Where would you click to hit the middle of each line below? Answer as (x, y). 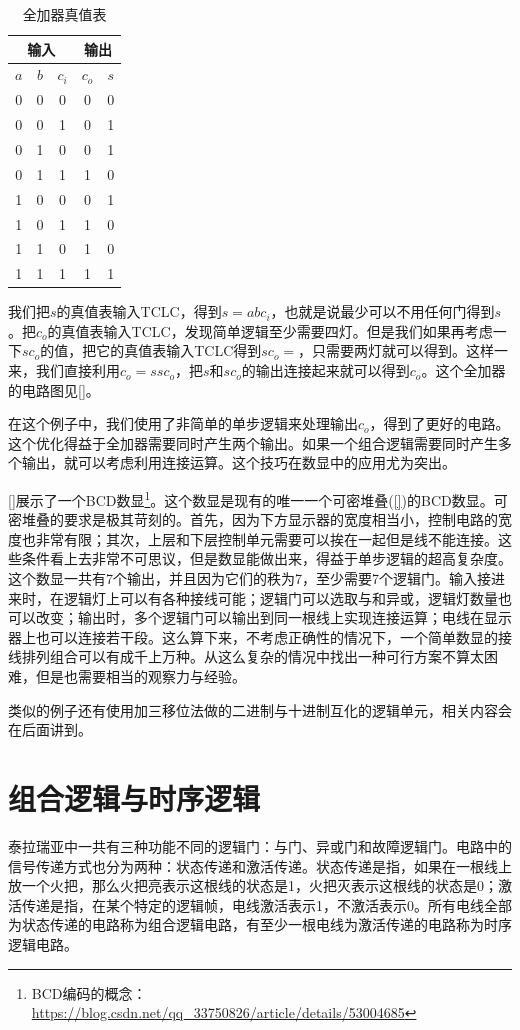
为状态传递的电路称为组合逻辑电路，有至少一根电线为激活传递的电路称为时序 (260, 924)
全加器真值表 (64, 14)
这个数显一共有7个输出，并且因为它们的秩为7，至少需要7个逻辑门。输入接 (249, 578)
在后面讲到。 (50, 729)
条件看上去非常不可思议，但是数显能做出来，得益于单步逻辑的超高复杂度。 (266, 558)
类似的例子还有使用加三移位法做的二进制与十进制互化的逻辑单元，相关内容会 (260, 709)
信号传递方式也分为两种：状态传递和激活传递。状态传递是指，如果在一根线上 (260, 865)
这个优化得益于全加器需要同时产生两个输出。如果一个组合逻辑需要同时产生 (253, 442)
